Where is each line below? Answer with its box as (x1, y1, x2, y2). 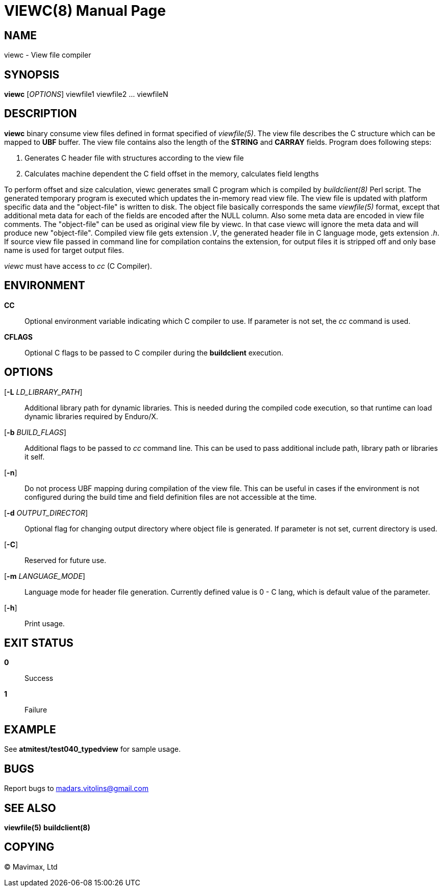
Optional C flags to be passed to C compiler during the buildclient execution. (24, 348, 284, 357)
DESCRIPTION (4, 107, 77, 120)
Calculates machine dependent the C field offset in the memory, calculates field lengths (24, 169, 319, 178)
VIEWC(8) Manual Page (4, 2, 166, 19)
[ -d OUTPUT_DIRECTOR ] (4, 508, 88, 517)
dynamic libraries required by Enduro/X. (24, 412, 158, 421)
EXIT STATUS (4, 636, 73, 649)
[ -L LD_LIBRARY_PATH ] (4, 387, 83, 396)
